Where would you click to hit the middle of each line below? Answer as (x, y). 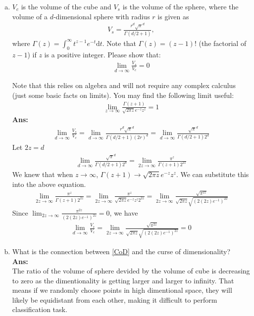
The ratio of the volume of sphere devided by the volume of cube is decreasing (131, 271)
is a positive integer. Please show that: (102, 54)
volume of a (30, 16)
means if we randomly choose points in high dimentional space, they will (122, 290)
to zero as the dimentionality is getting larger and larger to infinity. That (123, 280)
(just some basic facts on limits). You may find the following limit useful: (123, 95)
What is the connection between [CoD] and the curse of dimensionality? (121, 251)
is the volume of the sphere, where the (180, 6)
